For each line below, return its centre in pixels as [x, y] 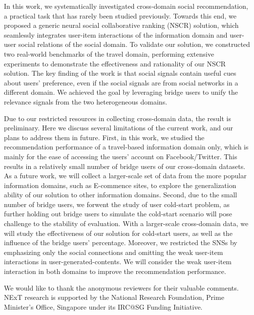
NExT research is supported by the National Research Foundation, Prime [114, 297]
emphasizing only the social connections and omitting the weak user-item [114, 252]
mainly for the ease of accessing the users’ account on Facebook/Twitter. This [121, 156]
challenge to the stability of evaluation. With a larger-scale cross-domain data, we [126, 223]
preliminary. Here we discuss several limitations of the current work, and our [118, 128]
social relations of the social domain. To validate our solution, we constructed [134, 44]
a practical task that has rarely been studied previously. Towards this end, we [120, 15]
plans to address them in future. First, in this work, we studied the [104, 137]
